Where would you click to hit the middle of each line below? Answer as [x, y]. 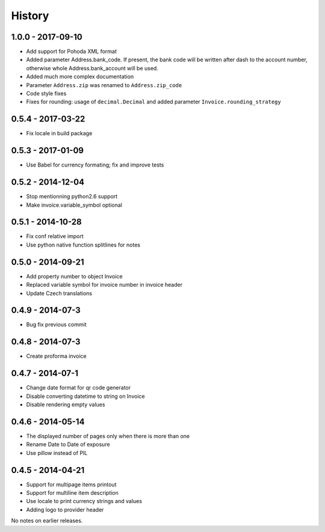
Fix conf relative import [55, 236]
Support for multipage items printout [71, 485]
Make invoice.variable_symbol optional [74, 205]
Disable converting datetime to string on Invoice [85, 396]
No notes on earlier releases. [47, 521]
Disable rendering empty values [66, 405]
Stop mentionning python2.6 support [72, 197]
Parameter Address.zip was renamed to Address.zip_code [104, 85]
